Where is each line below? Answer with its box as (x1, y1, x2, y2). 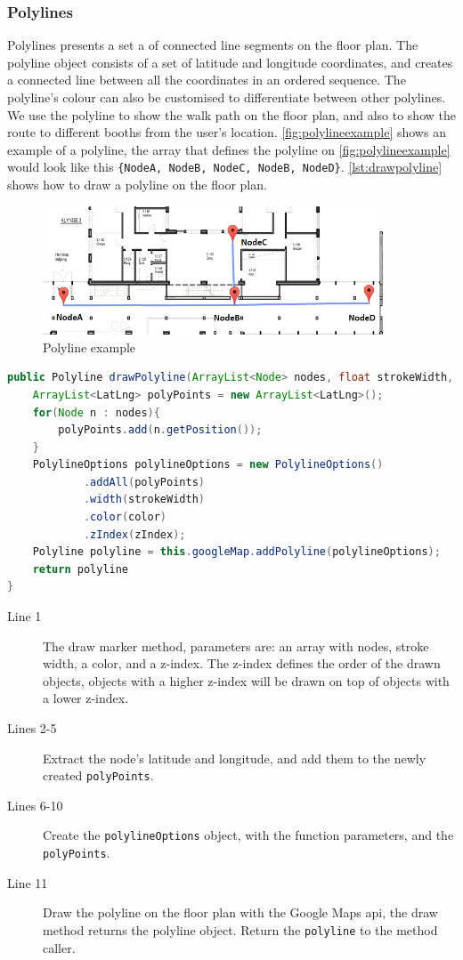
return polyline (32, 562, 129, 576)
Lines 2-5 (7, 719, 57, 738)
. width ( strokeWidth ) (83, 493, 205, 506)
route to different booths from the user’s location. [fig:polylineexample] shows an (7, 123, 446, 141)
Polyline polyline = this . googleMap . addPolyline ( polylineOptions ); (32, 545, 441, 559)
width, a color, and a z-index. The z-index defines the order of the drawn (43, 654, 441, 673)
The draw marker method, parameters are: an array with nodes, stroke (43, 636, 429, 655)
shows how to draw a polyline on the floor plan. (7, 175, 267, 194)
